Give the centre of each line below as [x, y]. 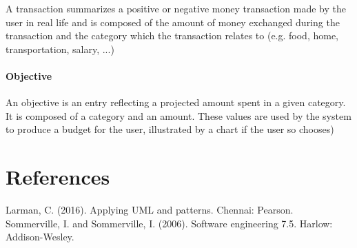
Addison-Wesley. [40, 237]
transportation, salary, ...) [60, 49]
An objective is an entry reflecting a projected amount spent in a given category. [176, 102]
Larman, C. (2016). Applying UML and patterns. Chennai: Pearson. [150, 210]
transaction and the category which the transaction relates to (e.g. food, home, [172, 35]
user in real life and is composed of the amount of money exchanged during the [173, 22]
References [58, 177]
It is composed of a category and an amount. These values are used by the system [178, 115]
